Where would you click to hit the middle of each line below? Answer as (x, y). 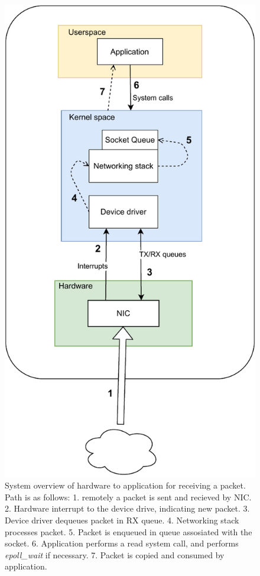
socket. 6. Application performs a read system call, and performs (122, 543)
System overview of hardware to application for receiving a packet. (125, 485)
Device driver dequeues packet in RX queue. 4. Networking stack (122, 520)
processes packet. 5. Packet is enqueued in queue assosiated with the (129, 531)
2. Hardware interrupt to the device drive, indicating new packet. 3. (127, 508)
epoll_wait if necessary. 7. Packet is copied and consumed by (115, 554)
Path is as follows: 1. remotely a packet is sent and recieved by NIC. (128, 497)
